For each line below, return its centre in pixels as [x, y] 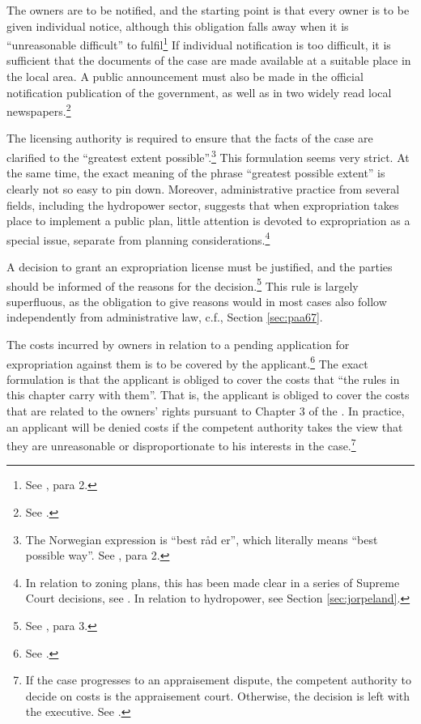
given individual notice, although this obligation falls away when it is [178, 26]
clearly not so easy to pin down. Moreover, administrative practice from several [203, 188]
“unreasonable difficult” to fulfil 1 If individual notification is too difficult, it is [199, 43]
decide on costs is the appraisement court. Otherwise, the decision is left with [218, 695]
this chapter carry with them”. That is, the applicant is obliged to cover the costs [208, 395]
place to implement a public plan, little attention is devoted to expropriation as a [208, 221]
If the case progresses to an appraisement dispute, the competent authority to [218, 680]
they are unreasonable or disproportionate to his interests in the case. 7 [181, 444]
